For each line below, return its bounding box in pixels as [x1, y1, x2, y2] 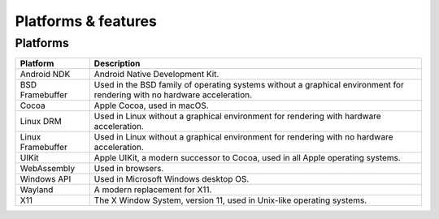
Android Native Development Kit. [93, 69, 219, 80]
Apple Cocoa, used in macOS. [93, 100, 209, 111]
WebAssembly [20, 163, 76, 174]
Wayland [20, 184, 54, 195]
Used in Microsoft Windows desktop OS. [93, 174, 250, 185]
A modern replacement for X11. [93, 184, 212, 195]
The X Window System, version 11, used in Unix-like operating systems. [93, 195, 367, 206]
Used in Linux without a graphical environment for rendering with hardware [93, 110, 381, 122]
